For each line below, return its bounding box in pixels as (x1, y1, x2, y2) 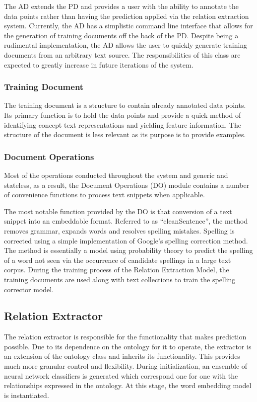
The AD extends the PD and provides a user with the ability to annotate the (4, 1, 239, 11)
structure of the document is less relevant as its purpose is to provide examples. (4, 129, 246, 140)
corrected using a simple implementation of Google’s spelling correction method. (4, 235, 248, 245)
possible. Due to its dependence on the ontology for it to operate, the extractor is (4, 341, 252, 351)
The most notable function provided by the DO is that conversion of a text (4, 206, 232, 216)
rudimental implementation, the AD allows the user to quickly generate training (4, 40, 248, 50)
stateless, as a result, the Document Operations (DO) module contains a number (4, 179, 250, 190)
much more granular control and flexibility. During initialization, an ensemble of (4, 361, 248, 371)
